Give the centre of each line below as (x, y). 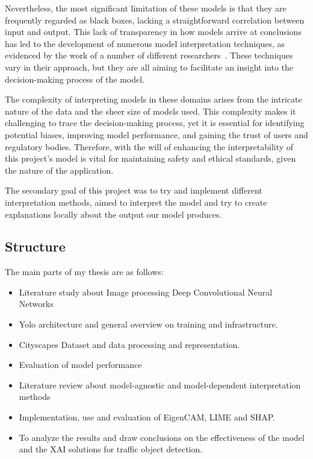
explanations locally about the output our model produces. (113, 214)
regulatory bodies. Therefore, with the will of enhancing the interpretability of (149, 146)
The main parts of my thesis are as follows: (84, 272)
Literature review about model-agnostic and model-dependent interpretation (160, 385)
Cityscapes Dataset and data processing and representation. (129, 344)
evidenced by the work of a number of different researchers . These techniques (149, 55)
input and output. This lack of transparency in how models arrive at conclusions (153, 32)
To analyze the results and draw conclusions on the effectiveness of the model (162, 437)
